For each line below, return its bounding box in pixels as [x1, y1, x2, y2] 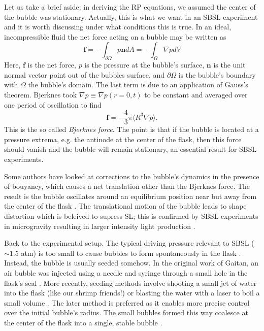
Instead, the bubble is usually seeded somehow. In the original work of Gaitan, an [4, 257, 259, 268]
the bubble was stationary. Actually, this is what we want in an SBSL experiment [4, 11, 258, 22]
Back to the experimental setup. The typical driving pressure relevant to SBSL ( [4, 238, 254, 248]
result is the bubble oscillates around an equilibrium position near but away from [4, 190, 257, 201]
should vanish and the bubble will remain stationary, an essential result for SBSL [4, 144, 257, 154]
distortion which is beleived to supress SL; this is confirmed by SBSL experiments [4, 210, 258, 221]
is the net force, [27, 59, 76, 70]
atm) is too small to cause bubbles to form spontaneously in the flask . [21, 247, 241, 258]
